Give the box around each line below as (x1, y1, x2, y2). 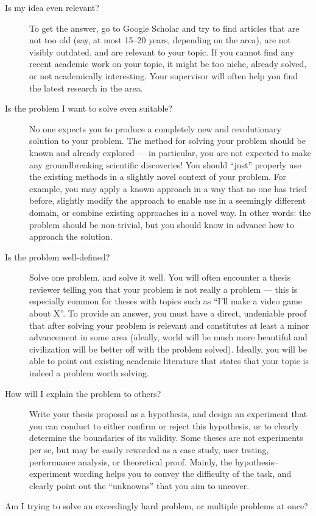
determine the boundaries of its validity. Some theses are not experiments (29, 431, 303, 444)
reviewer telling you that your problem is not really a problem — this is (29, 282, 298, 295)
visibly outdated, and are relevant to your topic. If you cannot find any (29, 45, 295, 58)
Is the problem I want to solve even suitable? (5, 102, 173, 115)
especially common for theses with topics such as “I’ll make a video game (29, 295, 303, 307)
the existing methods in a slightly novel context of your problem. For (29, 170, 287, 183)
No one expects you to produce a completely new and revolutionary (29, 122, 281, 135)
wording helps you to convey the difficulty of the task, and (73, 467, 292, 480)
